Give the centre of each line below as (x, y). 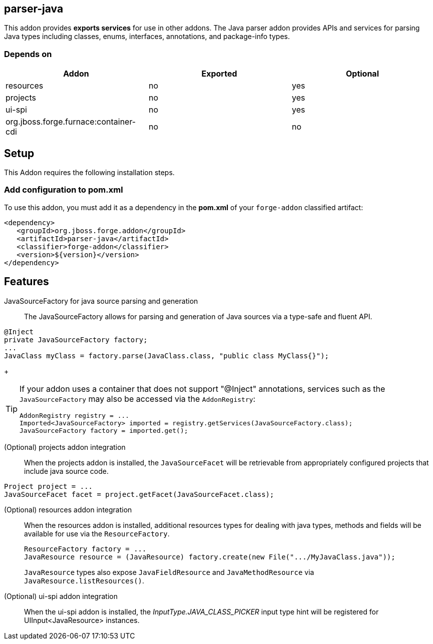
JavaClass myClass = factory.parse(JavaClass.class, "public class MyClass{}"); (167, 356)
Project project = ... (49, 486)
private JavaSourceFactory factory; (76, 340)
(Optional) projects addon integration (65, 447)
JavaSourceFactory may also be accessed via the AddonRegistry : (138, 399)
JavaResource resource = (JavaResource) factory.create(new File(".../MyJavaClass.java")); (210, 557)
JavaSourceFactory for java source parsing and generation (101, 301)
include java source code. (67, 471)
